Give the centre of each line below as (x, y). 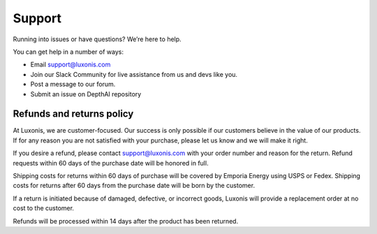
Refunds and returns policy (73, 114)
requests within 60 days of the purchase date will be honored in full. (111, 163)
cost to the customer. (44, 208)
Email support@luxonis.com (71, 65)
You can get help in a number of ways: (68, 52)
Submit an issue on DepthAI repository (86, 94)
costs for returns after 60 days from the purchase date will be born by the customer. (134, 186)
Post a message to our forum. (73, 85)
